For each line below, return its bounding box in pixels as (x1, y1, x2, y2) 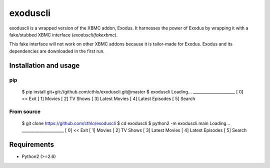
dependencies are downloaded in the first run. (9, 48, 105, 54)
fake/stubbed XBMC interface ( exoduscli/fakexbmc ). (9, 31, 118, 37)
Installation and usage (9, 61, 80, 69)
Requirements (9, 140, 54, 149)
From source (9, 108, 41, 115)
